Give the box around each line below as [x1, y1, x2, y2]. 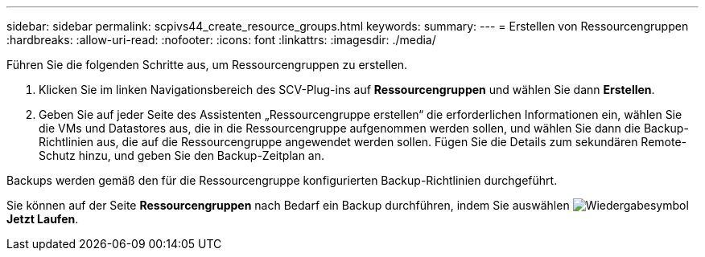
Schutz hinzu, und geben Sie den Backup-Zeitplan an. [39, 149, 325, 162]
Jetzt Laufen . [6, 212, 79, 226]
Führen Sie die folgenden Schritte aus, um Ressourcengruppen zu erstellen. [6, 58, 408, 71]
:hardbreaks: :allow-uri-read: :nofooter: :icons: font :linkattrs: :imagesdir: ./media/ [6, 33, 436, 47]
